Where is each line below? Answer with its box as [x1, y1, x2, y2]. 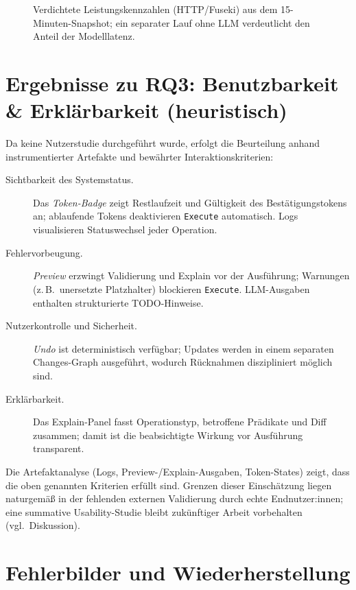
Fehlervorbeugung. [5, 245, 83, 259]
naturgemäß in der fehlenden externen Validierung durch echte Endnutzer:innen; [5, 491, 344, 506]
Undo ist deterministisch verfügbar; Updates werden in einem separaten [33, 341, 334, 355]
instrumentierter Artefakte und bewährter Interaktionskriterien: [5, 149, 274, 163]
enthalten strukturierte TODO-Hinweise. [33, 295, 204, 309]
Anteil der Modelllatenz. [33, 29, 135, 43]
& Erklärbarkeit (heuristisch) [5, 96, 287, 124]
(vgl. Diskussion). [5, 518, 80, 532]
